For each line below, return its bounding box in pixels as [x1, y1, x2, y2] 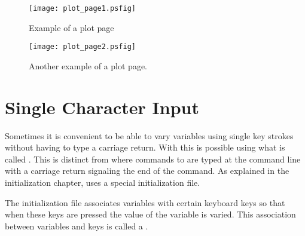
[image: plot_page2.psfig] [29, 42, 136, 51]
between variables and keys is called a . [5, 219, 148, 232]
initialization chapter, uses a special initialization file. [5, 176, 200, 188]
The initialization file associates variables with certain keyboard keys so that [5, 196, 285, 209]
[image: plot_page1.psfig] [29, 4, 136, 13]
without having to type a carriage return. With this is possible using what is [5, 141, 285, 154]
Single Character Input [5, 94, 199, 119]
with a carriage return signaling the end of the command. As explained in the [5, 164, 289, 177]
